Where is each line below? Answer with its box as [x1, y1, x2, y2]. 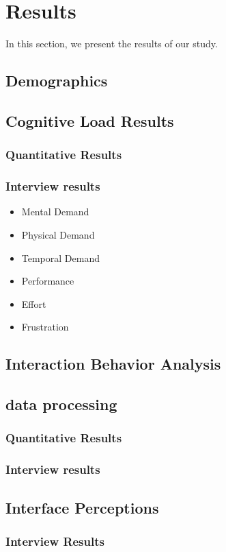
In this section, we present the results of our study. [5, 36, 218, 51]
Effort [21, 296, 46, 311]
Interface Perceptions [5, 496, 159, 518]
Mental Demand [21, 204, 89, 219]
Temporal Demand [21, 250, 100, 265]
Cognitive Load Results [5, 110, 174, 131]
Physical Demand [21, 227, 95, 241]
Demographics [5, 70, 108, 91]
